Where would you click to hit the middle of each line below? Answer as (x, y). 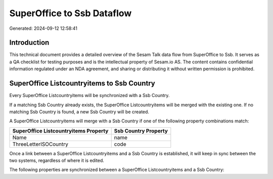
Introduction (29, 43)
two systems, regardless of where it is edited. (57, 161)
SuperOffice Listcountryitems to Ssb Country (82, 83)
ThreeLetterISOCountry (40, 144)
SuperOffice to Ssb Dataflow (71, 13)
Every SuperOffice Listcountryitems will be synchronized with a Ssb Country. (89, 96)
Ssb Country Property (141, 130)
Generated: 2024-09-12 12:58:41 (43, 28)
